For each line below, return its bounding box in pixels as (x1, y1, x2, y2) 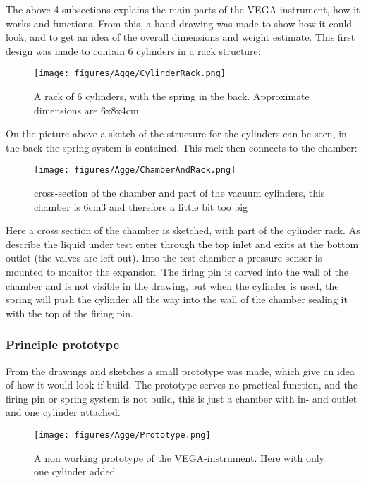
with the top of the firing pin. (6, 305, 133, 320)
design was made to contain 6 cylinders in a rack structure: (6, 43, 261, 58)
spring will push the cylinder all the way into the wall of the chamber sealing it (6, 292, 348, 307)
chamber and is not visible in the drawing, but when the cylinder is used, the (6, 278, 339, 293)
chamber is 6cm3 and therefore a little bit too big (34, 199, 248, 214)
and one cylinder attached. (6, 405, 121, 420)
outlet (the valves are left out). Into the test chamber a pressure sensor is (6, 250, 322, 265)
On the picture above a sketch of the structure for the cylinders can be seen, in (6, 126, 347, 141)
